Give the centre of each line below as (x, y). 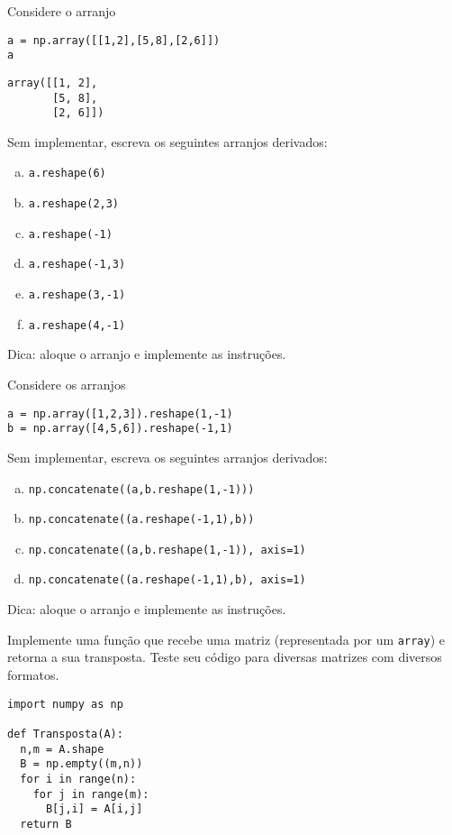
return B (46, 824)
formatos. (33, 674)
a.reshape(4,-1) (77, 325)
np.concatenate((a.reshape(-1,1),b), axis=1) (167, 580)
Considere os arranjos (67, 384)
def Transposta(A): (65, 734)
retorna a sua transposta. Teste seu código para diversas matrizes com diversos (225, 657)
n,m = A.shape (62, 749)
